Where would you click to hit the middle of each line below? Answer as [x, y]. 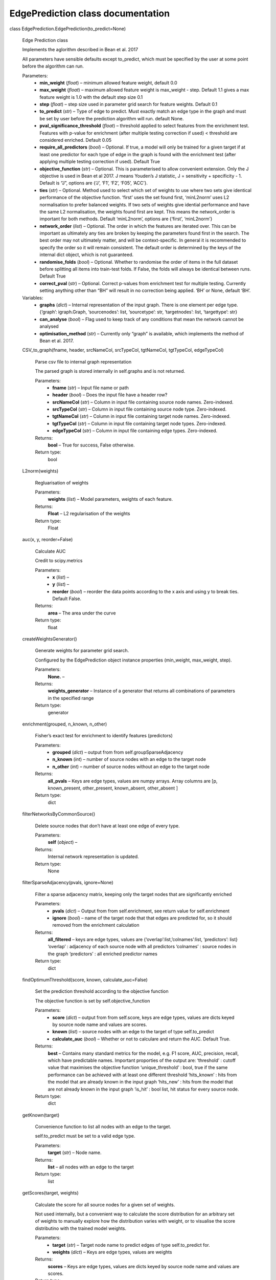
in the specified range [71, 698]
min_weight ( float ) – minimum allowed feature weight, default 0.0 [108, 82]
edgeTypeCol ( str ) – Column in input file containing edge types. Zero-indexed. [135, 431]
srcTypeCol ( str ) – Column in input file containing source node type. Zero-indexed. [140, 409]
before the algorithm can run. [53, 66]
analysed [49, 326]
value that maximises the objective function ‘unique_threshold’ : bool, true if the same [138, 1068]
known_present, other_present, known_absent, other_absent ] [113, 788]
